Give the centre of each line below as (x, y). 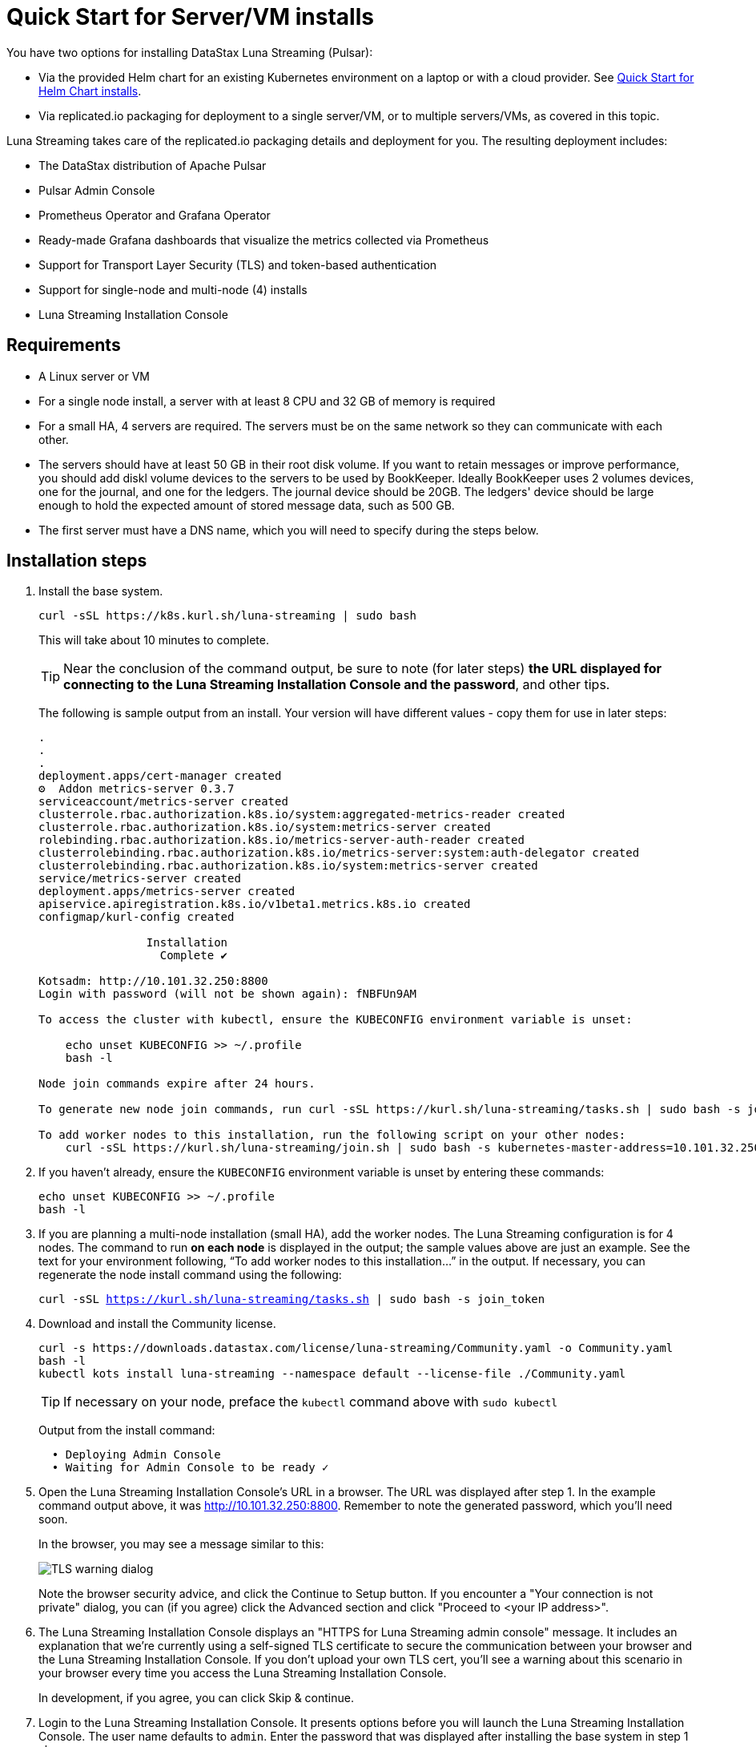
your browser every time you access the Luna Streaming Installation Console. (243, 1673)
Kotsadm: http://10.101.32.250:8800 (153, 981)
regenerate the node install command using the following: (190, 1275)
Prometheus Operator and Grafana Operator (155, 215)
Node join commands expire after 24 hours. (177, 1084)
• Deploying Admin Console (136, 1455)
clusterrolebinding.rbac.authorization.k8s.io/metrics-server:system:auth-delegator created (339, 853)
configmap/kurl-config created (137, 917)
